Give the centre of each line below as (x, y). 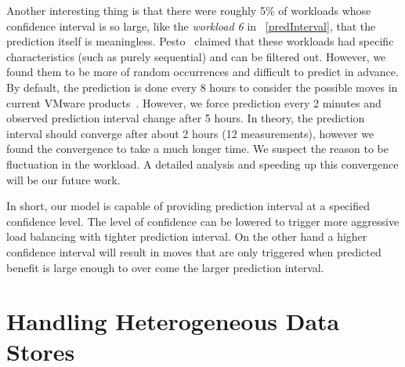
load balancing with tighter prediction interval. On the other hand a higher (187, 236)
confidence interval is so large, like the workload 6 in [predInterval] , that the (191, 25)
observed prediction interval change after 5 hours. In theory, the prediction (186, 118)
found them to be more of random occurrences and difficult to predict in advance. (202, 72)
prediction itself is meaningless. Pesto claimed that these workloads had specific (200, 41)
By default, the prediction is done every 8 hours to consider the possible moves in (202, 87)
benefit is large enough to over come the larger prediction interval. (165, 267)
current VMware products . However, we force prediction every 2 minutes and (194, 102)
